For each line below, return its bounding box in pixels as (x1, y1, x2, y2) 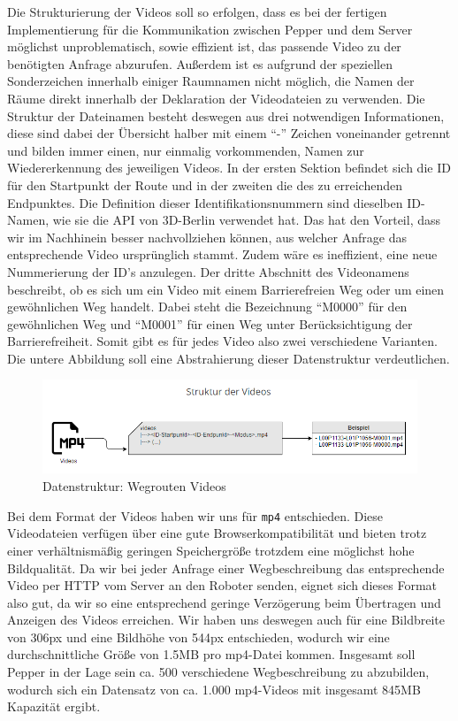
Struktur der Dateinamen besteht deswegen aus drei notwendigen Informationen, (7, 106, 445, 125)
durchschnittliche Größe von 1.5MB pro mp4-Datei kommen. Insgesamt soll (7, 645, 416, 663)
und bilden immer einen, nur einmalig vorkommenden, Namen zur (7, 141, 364, 159)
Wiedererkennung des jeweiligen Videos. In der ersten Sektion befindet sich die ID (7, 158, 451, 177)
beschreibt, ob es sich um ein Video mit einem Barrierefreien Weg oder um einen (7, 280, 445, 298)
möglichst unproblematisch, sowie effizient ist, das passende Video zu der (7, 37, 401, 56)
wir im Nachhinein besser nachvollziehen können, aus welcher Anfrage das (7, 227, 407, 246)
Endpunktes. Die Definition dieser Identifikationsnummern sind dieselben (7, 193, 403, 211)
